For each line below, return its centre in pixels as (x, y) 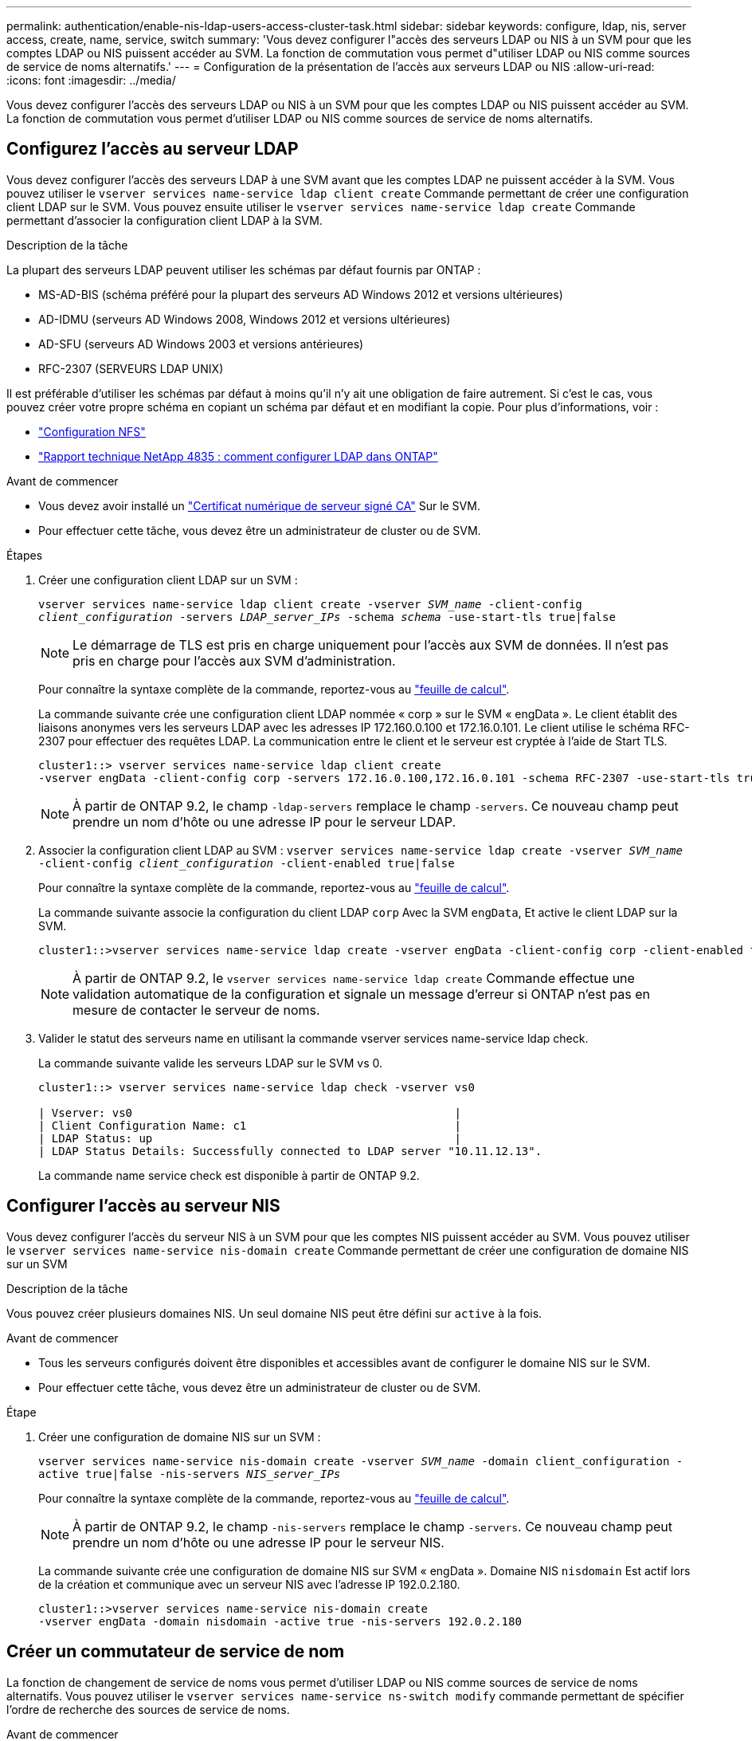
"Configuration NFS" (92, 431)
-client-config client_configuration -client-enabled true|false (247, 863)
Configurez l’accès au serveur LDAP (153, 149)
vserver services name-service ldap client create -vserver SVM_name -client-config (310, 604)
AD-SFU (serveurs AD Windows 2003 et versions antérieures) (201, 344)
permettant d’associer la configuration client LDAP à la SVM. (164, 220)
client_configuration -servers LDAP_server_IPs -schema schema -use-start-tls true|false (327, 617)
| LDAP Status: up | (250, 1138)
